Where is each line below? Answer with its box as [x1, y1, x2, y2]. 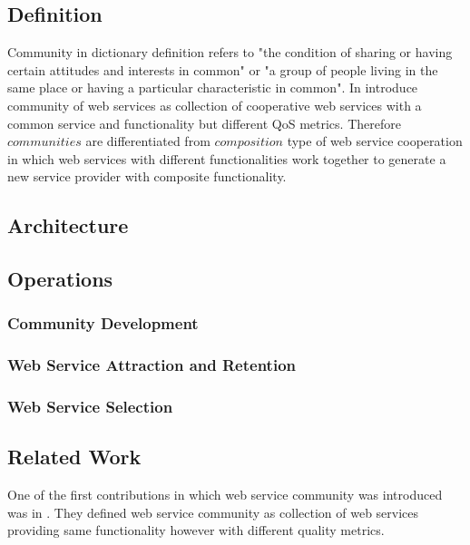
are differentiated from [85, 131, 211, 151]
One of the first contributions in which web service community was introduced [7, 485, 443, 504]
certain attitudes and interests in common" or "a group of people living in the [7, 60, 438, 79]
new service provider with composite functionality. [7, 167, 287, 186]
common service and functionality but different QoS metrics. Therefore [7, 113, 401, 132]
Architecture [7, 211, 129, 239]
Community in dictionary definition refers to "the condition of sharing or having [7, 43, 453, 62]
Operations [7, 265, 113, 293]
